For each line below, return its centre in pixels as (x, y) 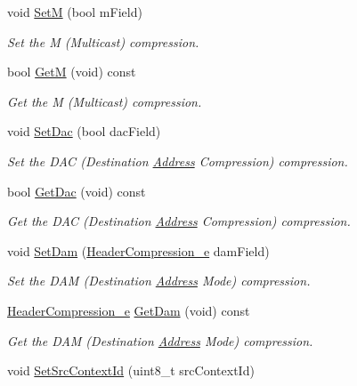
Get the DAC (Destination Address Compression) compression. (179, 221)
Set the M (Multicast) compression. (103, 41)
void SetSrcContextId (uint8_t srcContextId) (131, 370)
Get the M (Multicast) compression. (105, 101)
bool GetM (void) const (72, 72)
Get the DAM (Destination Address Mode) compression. (160, 340)
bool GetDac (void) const (77, 191)
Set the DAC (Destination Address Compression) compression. (178, 161)
